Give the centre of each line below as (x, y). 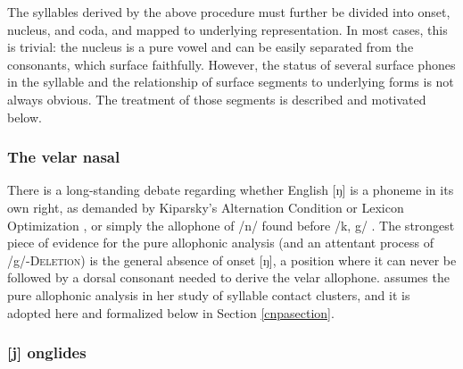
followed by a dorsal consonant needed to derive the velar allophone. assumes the (228, 277)
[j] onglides (47, 352)
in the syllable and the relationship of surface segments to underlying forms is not (231, 82)
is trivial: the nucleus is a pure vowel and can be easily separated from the (211, 47)
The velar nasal (64, 157)
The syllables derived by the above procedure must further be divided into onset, (229, 12)
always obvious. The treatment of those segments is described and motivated (217, 99)
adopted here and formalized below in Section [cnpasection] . (171, 312)
